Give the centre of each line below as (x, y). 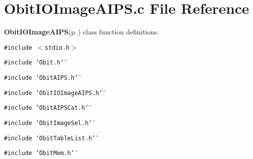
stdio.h (57, 48)
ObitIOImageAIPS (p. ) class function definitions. (82, 32)
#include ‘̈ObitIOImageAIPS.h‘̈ (53, 93)
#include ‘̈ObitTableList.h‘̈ (50, 138)
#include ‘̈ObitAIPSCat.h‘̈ (46, 108)
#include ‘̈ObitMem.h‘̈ (39, 153)
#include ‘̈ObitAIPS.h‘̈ (41, 78)
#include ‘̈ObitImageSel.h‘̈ (48, 123)
